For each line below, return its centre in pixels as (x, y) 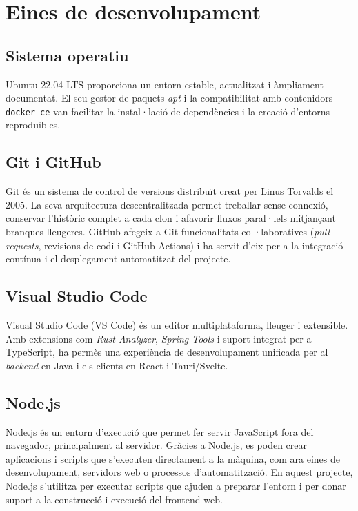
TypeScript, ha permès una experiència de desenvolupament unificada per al (167, 352)
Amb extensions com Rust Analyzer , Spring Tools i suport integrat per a (159, 338)
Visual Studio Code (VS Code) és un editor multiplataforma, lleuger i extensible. (177, 324)
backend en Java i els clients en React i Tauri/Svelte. (117, 365)
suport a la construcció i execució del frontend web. (114, 499)
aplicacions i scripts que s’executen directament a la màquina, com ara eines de (173, 458)
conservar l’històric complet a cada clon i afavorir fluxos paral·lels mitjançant (171, 218)
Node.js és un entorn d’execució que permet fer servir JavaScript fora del (160, 431)
